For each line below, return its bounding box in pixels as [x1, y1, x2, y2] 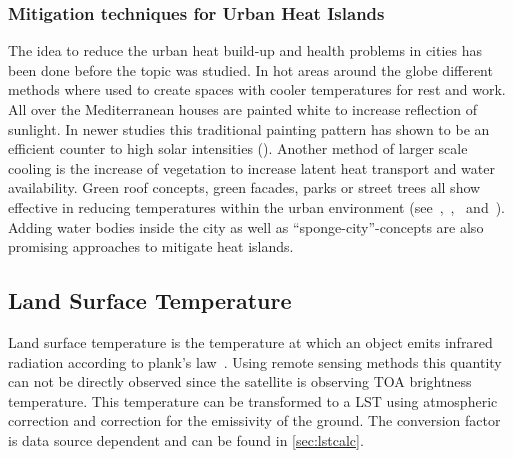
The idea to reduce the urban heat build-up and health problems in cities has [8, 40, 483, 61]
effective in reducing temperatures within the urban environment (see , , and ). [8, 196, 506, 217]
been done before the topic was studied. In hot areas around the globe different [8, 59, 493, 80]
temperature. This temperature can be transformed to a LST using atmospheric [8, 390, 498, 411]
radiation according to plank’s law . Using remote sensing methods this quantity [8, 351, 502, 372]
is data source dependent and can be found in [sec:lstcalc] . [8, 429, 364, 450]
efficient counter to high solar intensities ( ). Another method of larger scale [8, 138, 468, 159]
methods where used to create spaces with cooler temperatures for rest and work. [8, 79, 506, 100]
